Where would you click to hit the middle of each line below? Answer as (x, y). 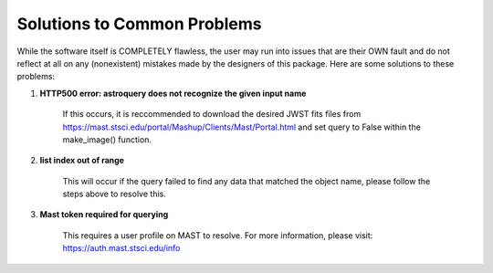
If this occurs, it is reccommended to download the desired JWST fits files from (212, 114)
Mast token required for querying (104, 215)
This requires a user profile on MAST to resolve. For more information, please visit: (218, 235)
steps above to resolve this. (114, 194)
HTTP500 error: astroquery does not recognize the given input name (173, 93)
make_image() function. (107, 139)
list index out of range (82, 161)
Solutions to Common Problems (139, 24)
